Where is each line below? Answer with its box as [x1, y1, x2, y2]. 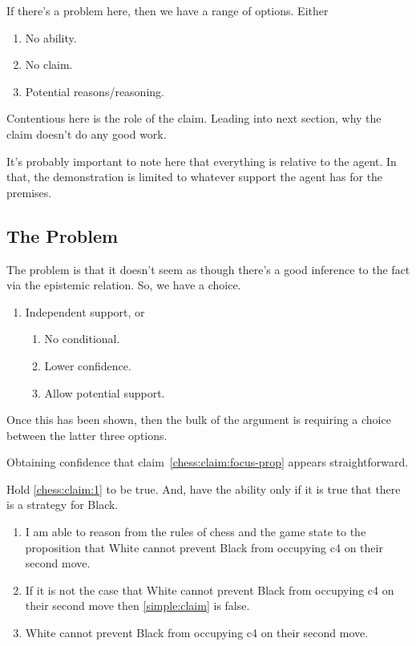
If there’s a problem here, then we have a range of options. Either [6, 2, 329, 18]
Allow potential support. [44, 384, 165, 401]
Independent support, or [25, 303, 145, 320]
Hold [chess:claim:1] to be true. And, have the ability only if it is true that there [6, 480, 401, 497]
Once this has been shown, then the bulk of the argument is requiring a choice [6, 411, 391, 428]
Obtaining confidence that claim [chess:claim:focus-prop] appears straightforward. [6, 454, 409, 470]
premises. [6, 184, 52, 200]
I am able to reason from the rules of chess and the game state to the [25, 523, 366, 540]
